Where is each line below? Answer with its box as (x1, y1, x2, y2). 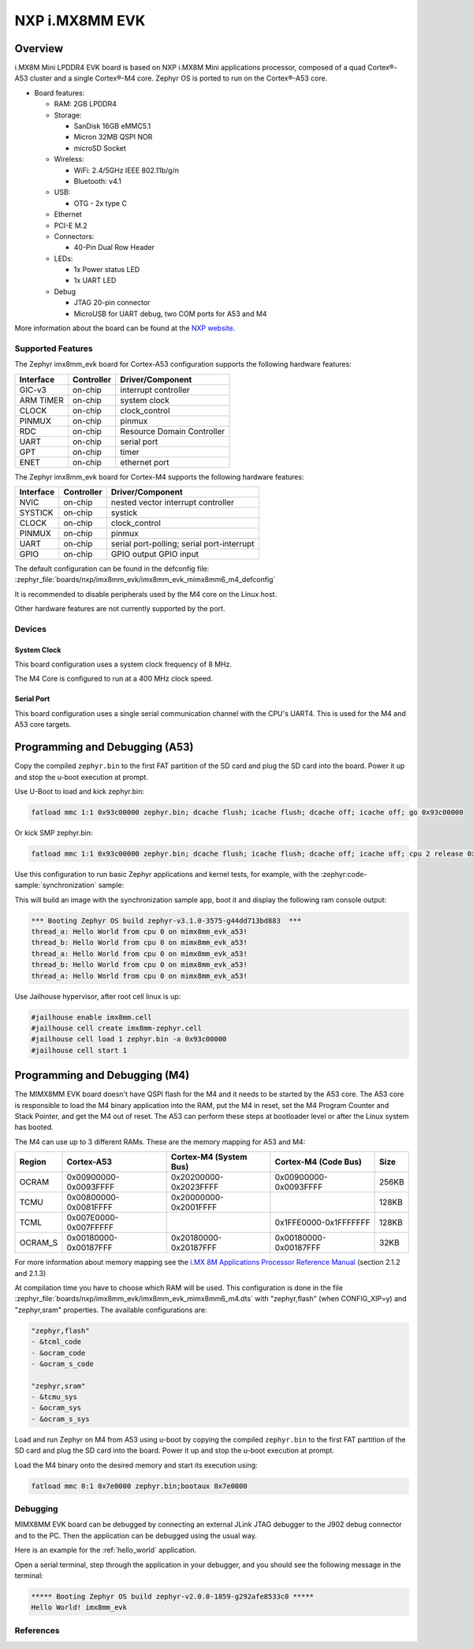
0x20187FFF (170, 1242, 217, 1253)
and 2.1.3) (14, 1268, 47, 1278)
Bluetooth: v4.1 (73, 176, 122, 185)
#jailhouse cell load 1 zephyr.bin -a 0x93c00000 (31, 1035, 227, 1044)
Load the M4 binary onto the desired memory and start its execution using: (14, 1460, 258, 1470)
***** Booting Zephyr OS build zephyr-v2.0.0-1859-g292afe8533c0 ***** (31, 1591, 315, 1601)
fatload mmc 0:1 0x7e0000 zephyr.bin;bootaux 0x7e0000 (31, 1481, 248, 1490)
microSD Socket (73, 143, 126, 153)
